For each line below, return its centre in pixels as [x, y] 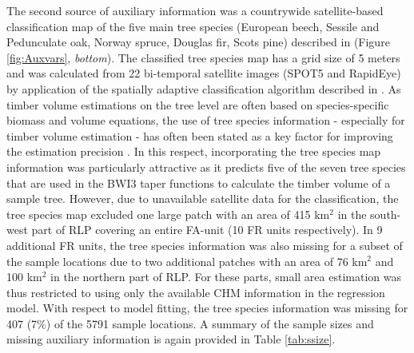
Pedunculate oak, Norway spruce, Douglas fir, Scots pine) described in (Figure [198, 42]
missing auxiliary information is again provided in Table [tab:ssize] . [171, 339]
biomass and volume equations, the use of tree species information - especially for [206, 120]
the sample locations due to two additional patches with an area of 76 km [187, 261]
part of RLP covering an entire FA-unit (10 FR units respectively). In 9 [207, 230]
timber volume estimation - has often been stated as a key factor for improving [200, 135]
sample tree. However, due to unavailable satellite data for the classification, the [203, 198]
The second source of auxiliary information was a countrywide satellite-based [195, 10]
